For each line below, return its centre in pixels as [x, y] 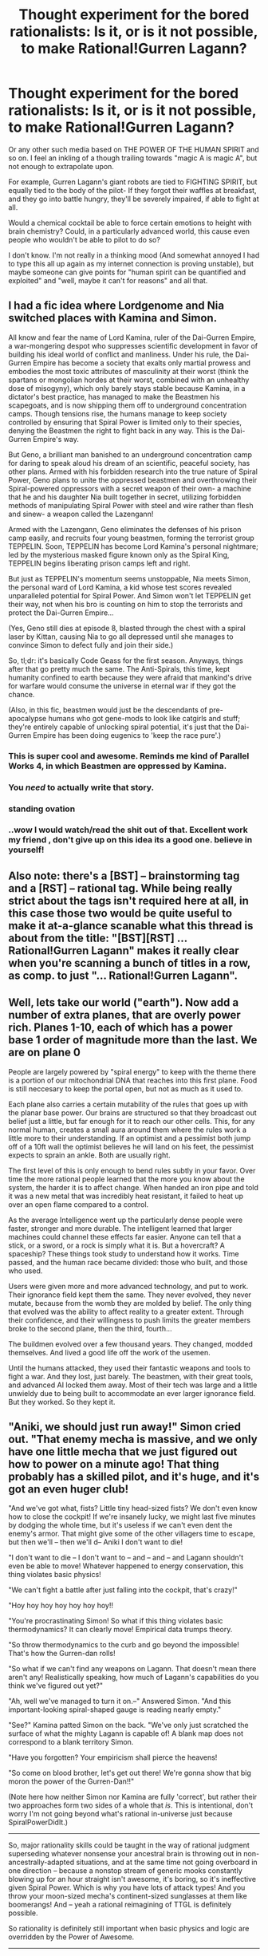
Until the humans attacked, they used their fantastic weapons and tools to [130, 1368]
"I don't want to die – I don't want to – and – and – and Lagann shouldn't [126, 1558]
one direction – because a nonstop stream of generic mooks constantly [126, 1871]
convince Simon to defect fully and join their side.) [91, 645]
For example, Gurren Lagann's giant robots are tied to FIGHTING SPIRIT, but [133, 182]
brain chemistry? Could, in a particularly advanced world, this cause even [129, 231]
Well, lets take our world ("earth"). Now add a [124, 1003]
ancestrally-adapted [41, 1862]
